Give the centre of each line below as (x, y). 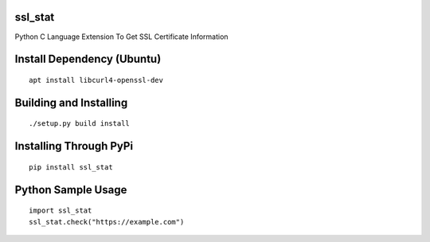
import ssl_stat (61, 211)
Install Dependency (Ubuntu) (88, 59)
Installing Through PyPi (74, 146)
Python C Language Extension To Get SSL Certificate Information (121, 37)
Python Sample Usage (71, 190)
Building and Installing (71, 102)
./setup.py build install (80, 124)
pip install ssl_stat (71, 167)
